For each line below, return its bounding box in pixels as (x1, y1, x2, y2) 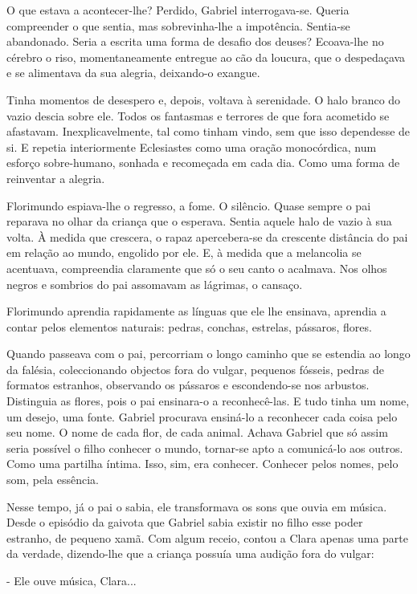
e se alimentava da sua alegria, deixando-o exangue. (6, 64, 260, 81)
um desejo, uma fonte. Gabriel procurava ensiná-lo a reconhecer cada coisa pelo (6, 408, 398, 425)
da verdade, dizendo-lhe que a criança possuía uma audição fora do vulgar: (6, 545, 374, 562)
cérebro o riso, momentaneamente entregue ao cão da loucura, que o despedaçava (6, 48, 406, 65)
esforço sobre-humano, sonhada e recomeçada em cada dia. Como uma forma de (6, 154, 400, 171)
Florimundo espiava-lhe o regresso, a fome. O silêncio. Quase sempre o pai (6, 197, 371, 214)
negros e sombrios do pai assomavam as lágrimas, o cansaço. (6, 275, 303, 292)
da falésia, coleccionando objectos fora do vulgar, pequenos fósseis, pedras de (6, 360, 385, 377)
